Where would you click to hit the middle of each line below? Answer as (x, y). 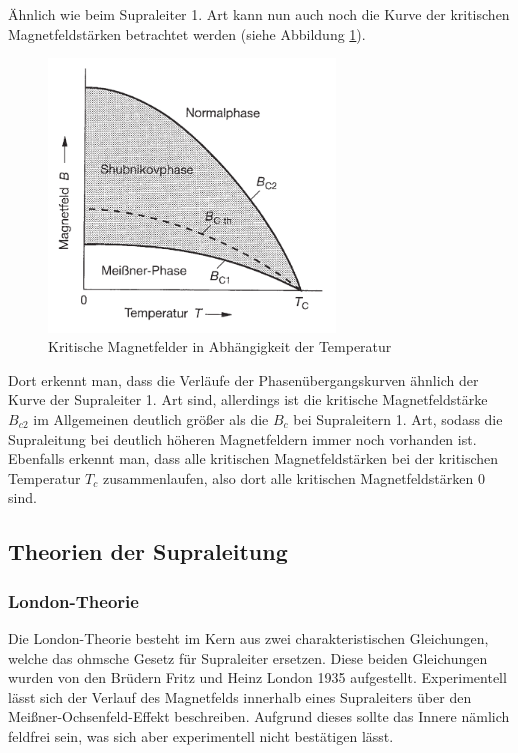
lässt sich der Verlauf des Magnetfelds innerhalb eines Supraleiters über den (240, 696)
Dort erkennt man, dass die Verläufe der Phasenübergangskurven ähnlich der (243, 379)
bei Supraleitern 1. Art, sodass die (398, 419)
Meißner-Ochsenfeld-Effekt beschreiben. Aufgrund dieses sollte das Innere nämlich (259, 716)
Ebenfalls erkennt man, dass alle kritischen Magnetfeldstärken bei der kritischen (253, 458)
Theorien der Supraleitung (148, 551)
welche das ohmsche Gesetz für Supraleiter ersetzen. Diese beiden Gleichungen (248, 657)
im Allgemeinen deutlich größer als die (151, 419)
